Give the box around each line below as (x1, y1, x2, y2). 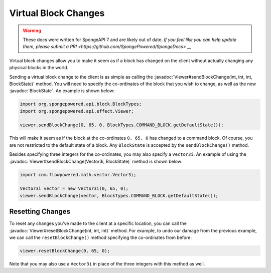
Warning (23, 28, 41, 34)
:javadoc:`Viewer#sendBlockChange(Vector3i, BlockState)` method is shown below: (9, 158, 183, 164)
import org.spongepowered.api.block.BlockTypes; (20, 101, 142, 107)
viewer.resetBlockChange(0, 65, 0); (20, 248, 110, 254)
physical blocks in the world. (9, 65, 69, 71)
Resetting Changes (9, 207, 70, 216)
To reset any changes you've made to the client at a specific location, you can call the (9, 220, 187, 226)
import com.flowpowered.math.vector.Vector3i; (20, 172, 137, 177)
